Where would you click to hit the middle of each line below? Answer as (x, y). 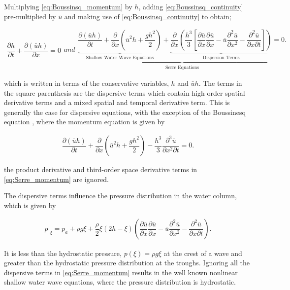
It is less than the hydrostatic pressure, (63, 253)
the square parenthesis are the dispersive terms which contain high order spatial (125, 92)
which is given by (30, 205)
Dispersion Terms (221, 58)
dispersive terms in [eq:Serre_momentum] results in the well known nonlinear (121, 272)
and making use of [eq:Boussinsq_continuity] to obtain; (148, 16)
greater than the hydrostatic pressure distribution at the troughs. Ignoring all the (127, 263)
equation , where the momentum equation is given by (84, 122)
